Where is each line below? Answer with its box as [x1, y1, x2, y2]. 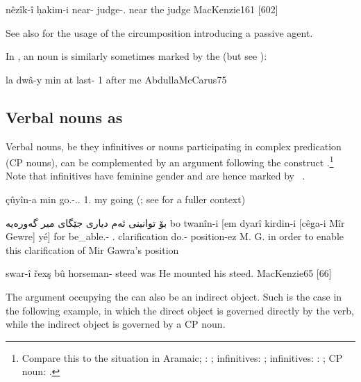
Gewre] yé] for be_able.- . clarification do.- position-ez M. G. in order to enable [6, 229, 344, 244]
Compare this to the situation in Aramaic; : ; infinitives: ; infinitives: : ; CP [22, 350, 343, 365]
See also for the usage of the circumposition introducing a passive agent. [6, 25, 313, 40]
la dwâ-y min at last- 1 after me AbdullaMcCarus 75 [6, 72, 227, 86]
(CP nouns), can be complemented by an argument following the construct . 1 [6, 153, 334, 169]
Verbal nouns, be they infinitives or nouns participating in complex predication [6, 138, 342, 153]
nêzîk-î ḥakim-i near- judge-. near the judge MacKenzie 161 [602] [6, 2, 278, 16]
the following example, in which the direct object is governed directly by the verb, [6, 303, 354, 317]
